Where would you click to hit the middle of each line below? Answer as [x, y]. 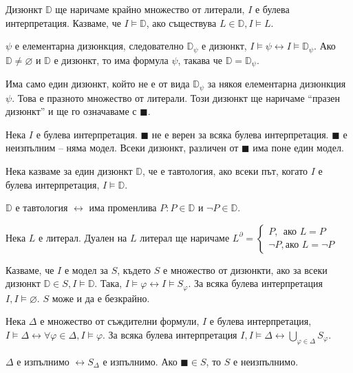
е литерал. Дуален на [83, 237]
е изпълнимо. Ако [140, 361]
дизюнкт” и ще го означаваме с [71, 111]
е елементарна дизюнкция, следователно [99, 46]
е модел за [86, 269]
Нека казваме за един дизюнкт [69, 170]
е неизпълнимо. [266, 361]
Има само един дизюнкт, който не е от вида [98, 84]
